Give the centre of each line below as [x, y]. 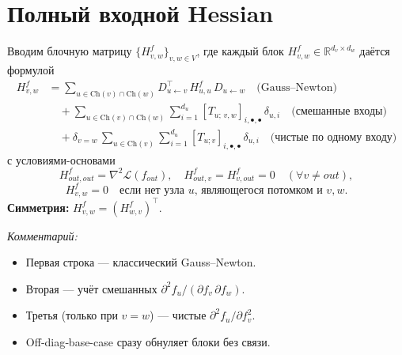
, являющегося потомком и [258, 190]
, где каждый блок [240, 51]
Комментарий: [42, 235]
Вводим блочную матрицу [70, 51]
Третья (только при [72, 315]
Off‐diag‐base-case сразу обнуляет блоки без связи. [148, 341]
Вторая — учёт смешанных [91, 288]
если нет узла [152, 190]
